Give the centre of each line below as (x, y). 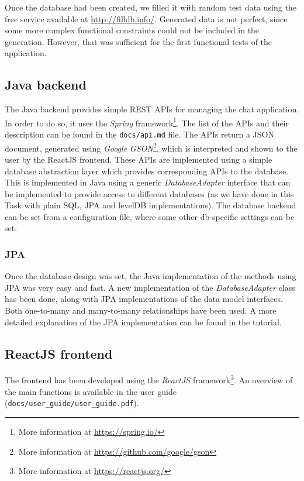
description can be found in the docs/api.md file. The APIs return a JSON (139, 134)
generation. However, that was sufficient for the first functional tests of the (139, 41)
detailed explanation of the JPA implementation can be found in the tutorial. (143, 322)
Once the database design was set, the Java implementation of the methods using (151, 276)
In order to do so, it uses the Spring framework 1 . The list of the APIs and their (147, 122)
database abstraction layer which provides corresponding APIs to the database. (147, 171)
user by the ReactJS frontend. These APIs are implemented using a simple (139, 159)
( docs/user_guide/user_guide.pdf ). (72, 403)
